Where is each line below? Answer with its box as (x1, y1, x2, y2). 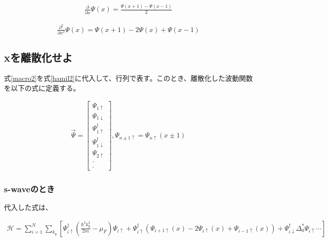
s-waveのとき (4, 182, 55, 195)
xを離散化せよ (4, 50, 73, 65)
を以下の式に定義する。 (4, 82, 80, 93)
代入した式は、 (4, 202, 52, 212)
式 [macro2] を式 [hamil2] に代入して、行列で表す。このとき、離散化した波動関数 (4, 73, 253, 83)
